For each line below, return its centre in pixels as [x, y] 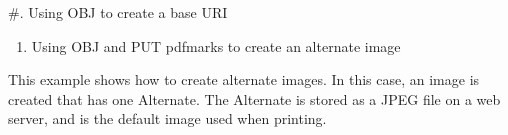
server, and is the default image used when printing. [167, 118]
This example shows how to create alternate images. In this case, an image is [244, 79]
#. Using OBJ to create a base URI [118, 12]
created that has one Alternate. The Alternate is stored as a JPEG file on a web [254, 98]
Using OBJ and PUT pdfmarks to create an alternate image [216, 45]
